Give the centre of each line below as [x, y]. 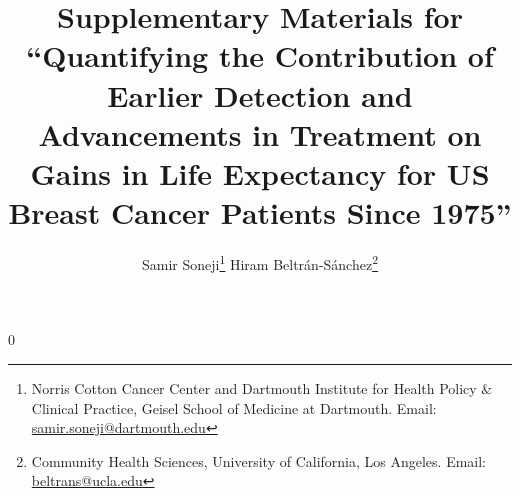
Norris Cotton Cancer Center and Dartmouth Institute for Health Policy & [262, 387]
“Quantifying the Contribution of [260, 55]
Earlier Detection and [260, 94]
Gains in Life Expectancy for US [260, 172]
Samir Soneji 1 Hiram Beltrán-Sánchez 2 [259, 262]
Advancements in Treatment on [260, 133]
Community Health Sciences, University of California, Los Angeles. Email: [259, 460]
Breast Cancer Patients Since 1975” [260, 212]
